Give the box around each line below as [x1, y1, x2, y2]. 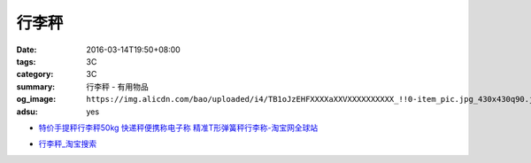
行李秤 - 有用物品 [86, 81, 150, 92]
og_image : [16, 94, 57, 105]
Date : [16, 44, 37, 55]
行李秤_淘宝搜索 [38, 138, 97, 150]
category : [16, 69, 54, 80]
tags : [16, 56, 36, 66]
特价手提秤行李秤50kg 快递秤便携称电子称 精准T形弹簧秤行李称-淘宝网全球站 [38, 122, 319, 133]
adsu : [16, 106, 39, 117]
